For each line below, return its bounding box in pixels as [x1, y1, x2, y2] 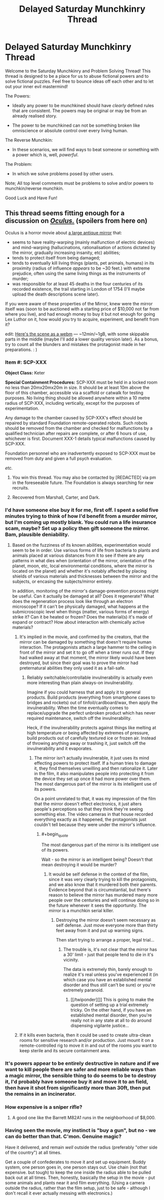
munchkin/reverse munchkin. [5, 185, 64, 191]
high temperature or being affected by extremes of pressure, [26, 730, 149, 736]
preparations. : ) [5, 346, 38, 352]
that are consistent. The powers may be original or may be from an [12, 108, 147, 114]
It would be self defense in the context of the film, [48, 871, 149, 877]
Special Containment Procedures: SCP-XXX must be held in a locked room [5, 379, 158, 385]
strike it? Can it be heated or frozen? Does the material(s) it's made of [12, 614, 153, 620]
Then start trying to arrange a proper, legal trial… [56, 937, 155, 943]
